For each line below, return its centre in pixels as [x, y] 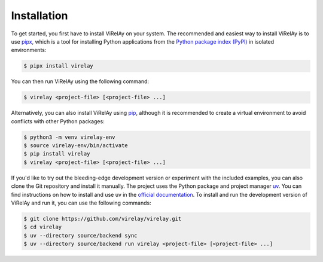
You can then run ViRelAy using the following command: [80, 81]
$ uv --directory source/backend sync [80, 235]
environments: [29, 50]
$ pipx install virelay [59, 66]
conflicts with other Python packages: [58, 121]
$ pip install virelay [57, 154]
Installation [39, 16]
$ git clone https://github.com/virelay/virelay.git [103, 219]
